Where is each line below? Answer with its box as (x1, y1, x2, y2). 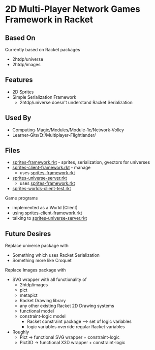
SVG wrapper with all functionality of (12, 276, 87, 282)
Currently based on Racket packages (5, 47, 80, 52)
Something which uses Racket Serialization (12, 252, 100, 258)
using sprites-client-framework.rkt (12, 210, 82, 216)
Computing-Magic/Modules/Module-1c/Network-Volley (12, 127, 124, 133)
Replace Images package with (5, 267, 66, 273)
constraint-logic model (19, 313, 66, 319)
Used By (5, 114, 31, 122)
